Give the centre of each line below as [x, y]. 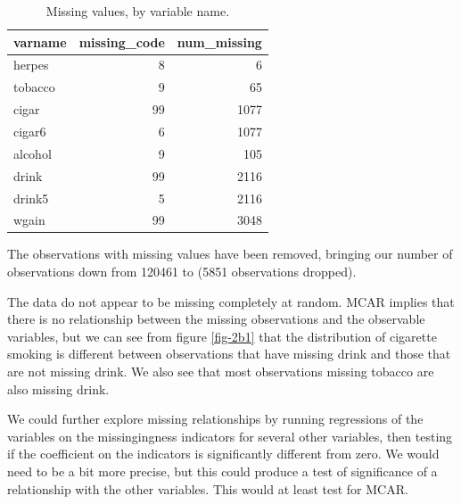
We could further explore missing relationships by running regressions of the [215, 419]
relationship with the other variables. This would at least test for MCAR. [208, 488]
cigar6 [30, 131]
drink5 [31, 198]
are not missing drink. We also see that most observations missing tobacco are [221, 371]
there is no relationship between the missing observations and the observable [216, 319]
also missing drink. [58, 388]
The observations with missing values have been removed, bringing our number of [230, 254]
